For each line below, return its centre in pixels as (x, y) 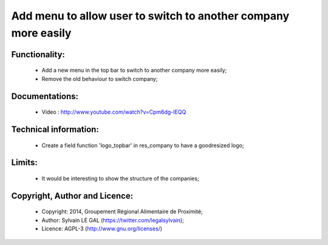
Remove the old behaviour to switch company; (100, 78)
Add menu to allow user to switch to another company (150, 16)
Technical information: (55, 129)
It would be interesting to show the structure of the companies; (121, 178)
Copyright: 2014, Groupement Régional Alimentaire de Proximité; (122, 212)
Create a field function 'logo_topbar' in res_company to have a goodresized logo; (143, 145)
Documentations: (45, 96)
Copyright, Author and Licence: (72, 195)
